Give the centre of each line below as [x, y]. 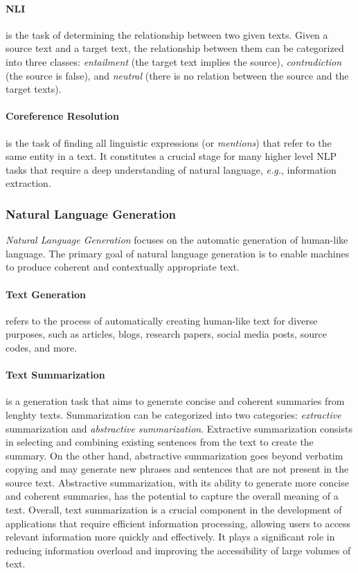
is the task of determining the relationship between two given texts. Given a [167, 34]
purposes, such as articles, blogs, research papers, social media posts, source [166, 334]
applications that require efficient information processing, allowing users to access [178, 523]
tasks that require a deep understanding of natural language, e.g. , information [171, 169]
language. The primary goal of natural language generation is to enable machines [178, 253]
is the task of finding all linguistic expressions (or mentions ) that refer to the [169, 142]
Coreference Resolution [62, 116]
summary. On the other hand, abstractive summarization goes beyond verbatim [174, 455]
